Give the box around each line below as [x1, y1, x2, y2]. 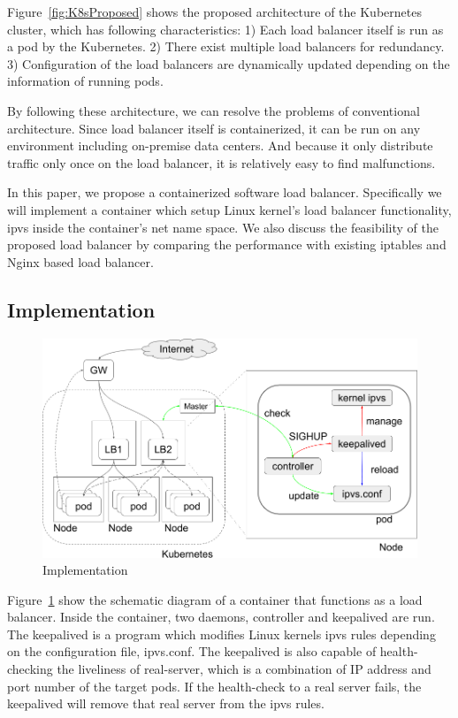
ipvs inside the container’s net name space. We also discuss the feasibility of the [7, 218, 439, 236]
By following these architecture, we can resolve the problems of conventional [7, 101, 420, 119]
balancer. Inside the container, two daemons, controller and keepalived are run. [7, 607, 435, 626]
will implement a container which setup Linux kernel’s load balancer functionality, [7, 200, 452, 218]
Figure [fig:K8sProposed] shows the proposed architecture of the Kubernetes [7, 3, 422, 20]
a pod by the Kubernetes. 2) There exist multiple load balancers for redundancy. [7, 37, 445, 56]
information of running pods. [7, 72, 164, 90]
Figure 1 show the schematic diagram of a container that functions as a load [7, 590, 423, 608]
